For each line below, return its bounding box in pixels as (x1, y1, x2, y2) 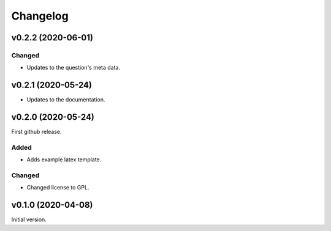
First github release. (11, 128, 62, 136)
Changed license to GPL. (26, 184, 89, 191)
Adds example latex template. (26, 156, 102, 163)
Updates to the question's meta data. (26, 64, 121, 71)
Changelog (11, 9, 69, 23)
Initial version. (11, 216, 47, 223)
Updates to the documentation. (26, 96, 105, 103)
